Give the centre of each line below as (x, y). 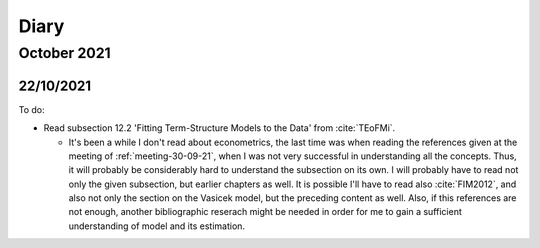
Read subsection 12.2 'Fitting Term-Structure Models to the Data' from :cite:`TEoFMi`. (219, 128)
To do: (31, 109)
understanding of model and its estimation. (156, 226)
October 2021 (64, 53)
